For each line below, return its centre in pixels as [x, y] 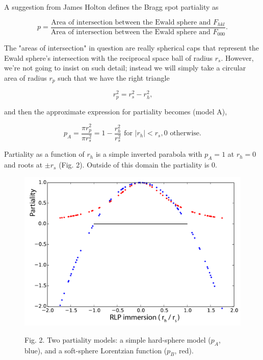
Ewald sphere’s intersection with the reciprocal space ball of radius [109, 57]
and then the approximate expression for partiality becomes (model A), [116, 111]
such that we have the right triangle [114, 77]
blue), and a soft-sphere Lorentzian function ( [96, 350]
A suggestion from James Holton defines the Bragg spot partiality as [111, 7]
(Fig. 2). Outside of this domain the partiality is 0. [138, 165]
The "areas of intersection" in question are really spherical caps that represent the [132, 48]
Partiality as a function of [44, 154]
